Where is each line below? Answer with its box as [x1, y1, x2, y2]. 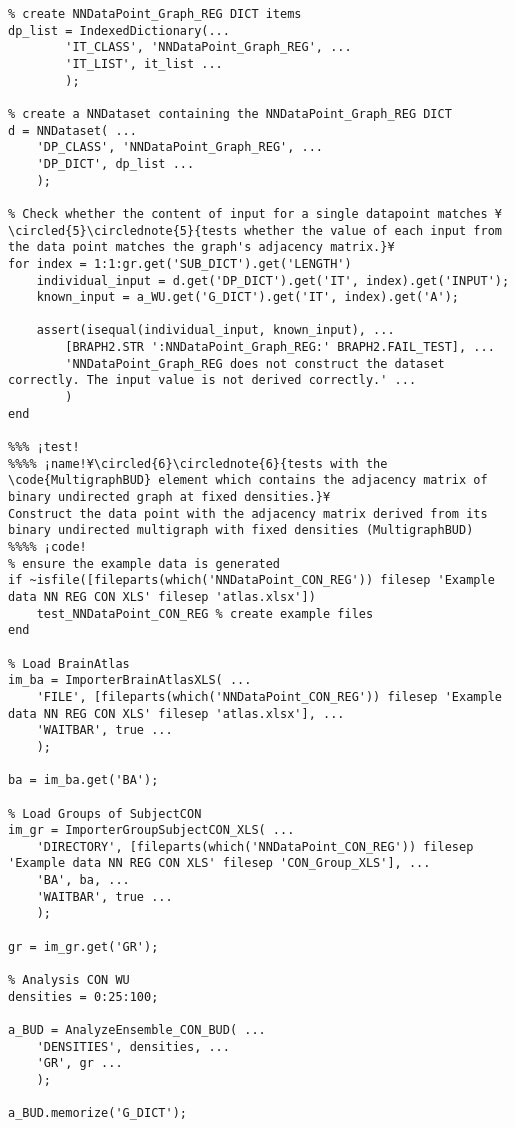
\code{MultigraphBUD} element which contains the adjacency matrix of [8, 473, 488, 488]
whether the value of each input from [244, 223, 502, 238]
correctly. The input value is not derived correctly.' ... [8, 373, 417, 388]
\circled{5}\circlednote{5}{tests [8, 223, 238, 238]
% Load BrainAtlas [8, 656, 130, 671]
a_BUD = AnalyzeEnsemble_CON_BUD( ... [8, 1023, 266, 1038]
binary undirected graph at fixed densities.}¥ [8, 490, 331, 505]
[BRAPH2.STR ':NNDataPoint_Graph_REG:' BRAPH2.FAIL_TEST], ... [65, 340, 495, 355]
